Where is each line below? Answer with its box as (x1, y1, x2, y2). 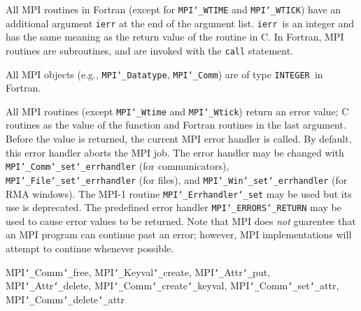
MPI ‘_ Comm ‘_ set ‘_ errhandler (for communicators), (6, 159, 229, 173)
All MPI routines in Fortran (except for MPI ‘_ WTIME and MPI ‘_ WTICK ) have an (6, 2, 341, 16)
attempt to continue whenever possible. (6, 241, 174, 256)
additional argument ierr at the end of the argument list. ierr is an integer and (6, 15, 354, 30)
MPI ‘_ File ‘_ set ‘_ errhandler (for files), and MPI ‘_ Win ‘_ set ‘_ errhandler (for (6, 172, 348, 187)
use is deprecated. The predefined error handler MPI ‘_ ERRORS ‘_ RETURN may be (6, 200, 341, 215)
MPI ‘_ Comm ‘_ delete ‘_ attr (6, 291, 125, 306)
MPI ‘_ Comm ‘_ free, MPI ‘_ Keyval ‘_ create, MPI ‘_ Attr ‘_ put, (6, 264, 270, 279)
